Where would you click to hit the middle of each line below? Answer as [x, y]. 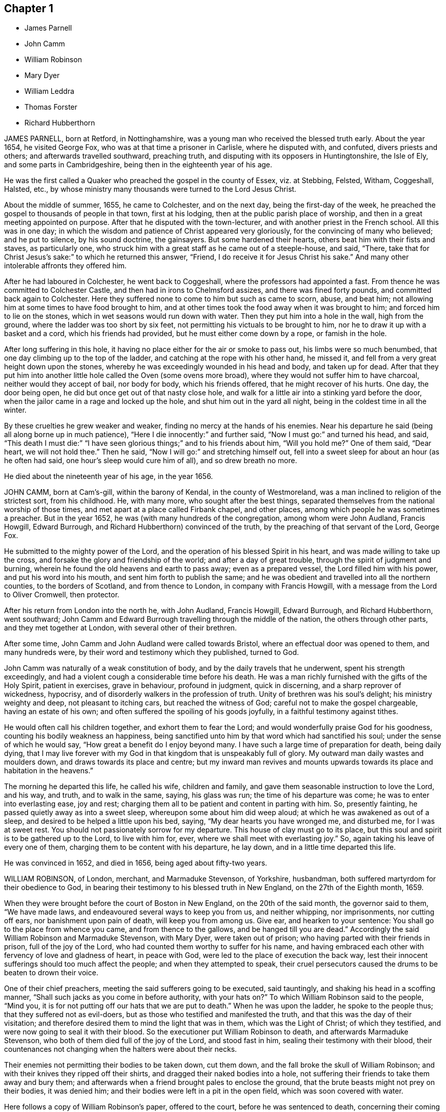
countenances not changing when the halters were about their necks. [121, 1049]
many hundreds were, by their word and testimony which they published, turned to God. [152, 652]
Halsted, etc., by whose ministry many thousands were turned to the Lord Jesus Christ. [150, 189]
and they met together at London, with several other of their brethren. [121, 628]
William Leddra [49, 91]
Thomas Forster [51, 107]
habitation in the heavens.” [49, 771]
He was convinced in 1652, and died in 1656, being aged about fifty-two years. [136, 863]
